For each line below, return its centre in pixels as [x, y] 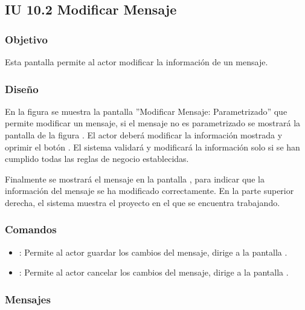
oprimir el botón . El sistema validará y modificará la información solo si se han [152, 147]
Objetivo [26, 39]
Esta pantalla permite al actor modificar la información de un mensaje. [136, 62]
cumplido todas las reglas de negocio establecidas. [97, 159]
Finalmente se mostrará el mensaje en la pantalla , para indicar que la [135, 179]
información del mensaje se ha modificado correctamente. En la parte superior [149, 191]
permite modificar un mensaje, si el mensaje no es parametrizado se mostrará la [153, 123]
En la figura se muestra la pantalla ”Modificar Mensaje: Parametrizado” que [146, 111]
